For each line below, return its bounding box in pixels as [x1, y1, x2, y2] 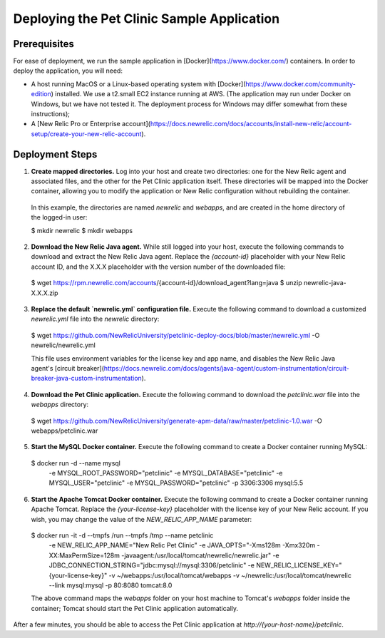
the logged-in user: [31, 213, 88, 222]
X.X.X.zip [31, 289, 58, 297]
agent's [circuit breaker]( [31, 364, 105, 372]
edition [31, 90, 51, 98]
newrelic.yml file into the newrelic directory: [31, 314, 160, 324]
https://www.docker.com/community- [245, 79, 356, 88]
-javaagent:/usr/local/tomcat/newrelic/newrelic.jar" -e [121, 551, 279, 560]
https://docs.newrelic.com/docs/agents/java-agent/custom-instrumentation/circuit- [103, 364, 349, 372]
